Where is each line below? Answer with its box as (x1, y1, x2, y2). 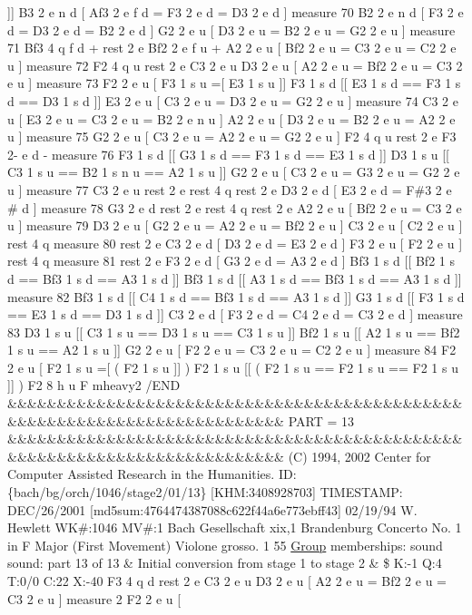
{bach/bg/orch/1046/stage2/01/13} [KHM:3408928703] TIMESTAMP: (7, 483, 403, 502)
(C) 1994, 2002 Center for (288, 446, 431, 465)
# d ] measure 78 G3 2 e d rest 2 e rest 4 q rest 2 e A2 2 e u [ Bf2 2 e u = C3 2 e (7, 198, 462, 217)
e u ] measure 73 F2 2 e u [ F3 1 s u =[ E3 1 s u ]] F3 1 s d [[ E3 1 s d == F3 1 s (7, 73, 461, 93)
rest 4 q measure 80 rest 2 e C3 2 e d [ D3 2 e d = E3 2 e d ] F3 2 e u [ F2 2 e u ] (7, 233, 463, 252)
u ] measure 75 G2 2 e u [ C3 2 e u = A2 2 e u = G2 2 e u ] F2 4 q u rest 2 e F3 (7, 127, 457, 146)
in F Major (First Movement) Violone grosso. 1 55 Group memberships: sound (7, 535, 443, 554)
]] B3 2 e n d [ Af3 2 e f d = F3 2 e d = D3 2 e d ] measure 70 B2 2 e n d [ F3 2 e (7, 3, 464, 21)
